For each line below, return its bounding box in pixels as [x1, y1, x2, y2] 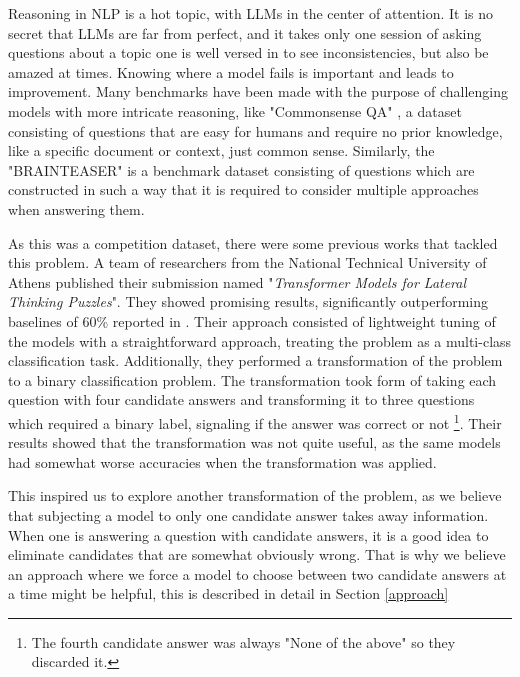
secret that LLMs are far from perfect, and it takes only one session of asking [8, 22, 482, 43]
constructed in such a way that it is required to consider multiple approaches [8, 179, 479, 200]
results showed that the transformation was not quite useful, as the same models [8, 432, 501, 453]
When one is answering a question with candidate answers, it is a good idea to [8, 524, 489, 545]
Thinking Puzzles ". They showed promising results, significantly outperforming [8, 291, 489, 312]
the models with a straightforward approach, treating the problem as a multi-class [8, 330, 512, 351]
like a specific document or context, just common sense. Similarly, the [8, 140, 435, 161]
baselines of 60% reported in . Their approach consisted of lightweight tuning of [8, 310, 496, 331]
